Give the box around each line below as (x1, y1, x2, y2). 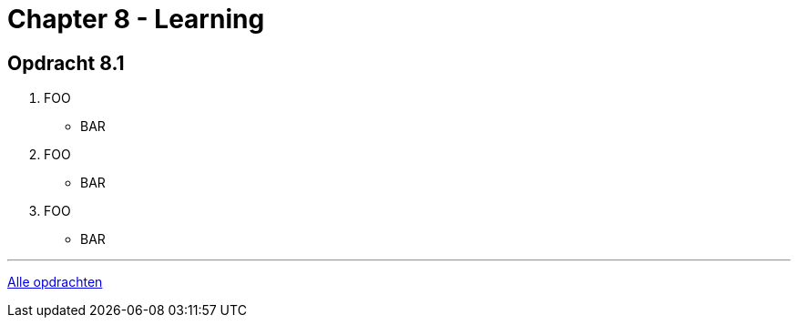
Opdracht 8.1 (7, 51, 125, 75)
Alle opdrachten (7, 274, 103, 290)
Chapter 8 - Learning (7, 4, 265, 35)
